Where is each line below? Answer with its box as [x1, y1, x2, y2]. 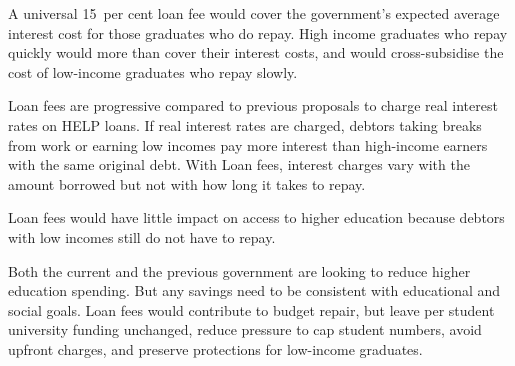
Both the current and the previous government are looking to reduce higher [8, 260, 471, 281]
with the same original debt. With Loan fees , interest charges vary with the [8, 154, 470, 175]
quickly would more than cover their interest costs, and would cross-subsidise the [8, 42, 504, 63]
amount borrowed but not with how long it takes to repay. [8, 173, 366, 194]
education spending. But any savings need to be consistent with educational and [8, 280, 501, 301]
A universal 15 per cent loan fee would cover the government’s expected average [8, 3, 500, 23]
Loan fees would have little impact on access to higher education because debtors [8, 207, 505, 228]
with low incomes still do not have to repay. [8, 226, 276, 247]
